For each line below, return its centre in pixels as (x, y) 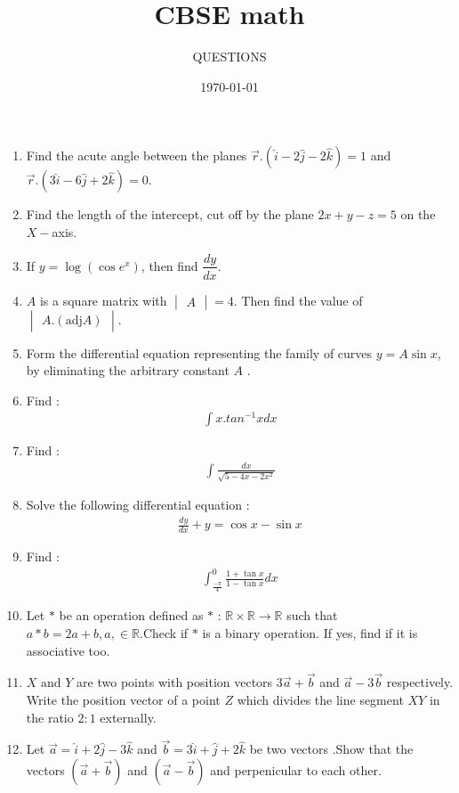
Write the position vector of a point (123, 699)
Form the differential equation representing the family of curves (199, 352)
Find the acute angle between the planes (137, 155)
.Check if (164, 632)
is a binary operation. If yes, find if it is (310, 632)
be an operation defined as (131, 615)
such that (312, 615)
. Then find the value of (298, 300)
